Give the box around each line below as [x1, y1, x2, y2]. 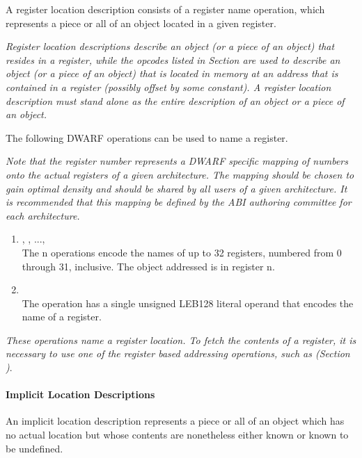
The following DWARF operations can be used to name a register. [6, 130, 288, 145]
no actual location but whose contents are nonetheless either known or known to [6, 427, 349, 442]
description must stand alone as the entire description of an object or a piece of [6, 93, 345, 108]
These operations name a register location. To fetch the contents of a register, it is [6, 332, 356, 347]
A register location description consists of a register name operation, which [6, 2, 325, 16]
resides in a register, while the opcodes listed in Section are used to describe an [6, 52, 340, 67]
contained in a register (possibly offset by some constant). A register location [6, 79, 331, 94]
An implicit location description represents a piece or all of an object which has [6, 414, 345, 428]
